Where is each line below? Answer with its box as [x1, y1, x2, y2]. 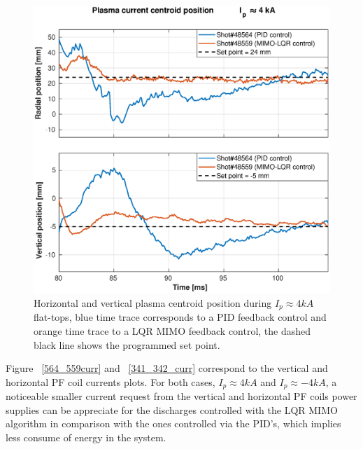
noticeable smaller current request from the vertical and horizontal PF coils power [6, 389, 357, 403]
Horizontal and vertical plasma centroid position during [34, 295, 272, 310]
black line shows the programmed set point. [34, 337, 220, 352]
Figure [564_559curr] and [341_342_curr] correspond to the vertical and [6, 361, 328, 375]
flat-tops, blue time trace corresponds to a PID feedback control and [34, 310, 327, 324]
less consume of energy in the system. [6, 429, 166, 444]
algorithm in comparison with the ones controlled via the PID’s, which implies [6, 416, 341, 431]
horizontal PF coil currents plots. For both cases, [6, 374, 215, 389]
